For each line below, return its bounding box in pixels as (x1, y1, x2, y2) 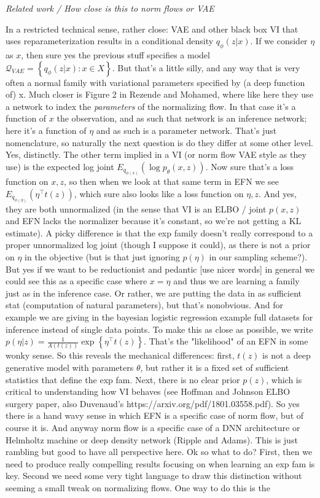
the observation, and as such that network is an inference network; (57, 112, 307, 125)
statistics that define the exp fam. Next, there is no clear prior (6, 373, 240, 386)
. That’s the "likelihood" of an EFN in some (144, 335, 308, 348)
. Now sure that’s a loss (205, 160, 294, 173)
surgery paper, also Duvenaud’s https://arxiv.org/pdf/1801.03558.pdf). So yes (6, 397, 300, 410)
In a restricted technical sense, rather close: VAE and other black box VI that (6, 22, 299, 35)
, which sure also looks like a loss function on (74, 187, 244, 200)
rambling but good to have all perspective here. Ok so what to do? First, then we (6, 445, 313, 458)
